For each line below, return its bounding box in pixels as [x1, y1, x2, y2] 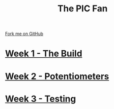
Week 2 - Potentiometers [5, 71, 110, 82]
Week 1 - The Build [5, 48, 83, 59]
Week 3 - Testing [5, 93, 76, 104]
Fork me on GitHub [5, 31, 43, 37]
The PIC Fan [57, 3, 108, 14]
